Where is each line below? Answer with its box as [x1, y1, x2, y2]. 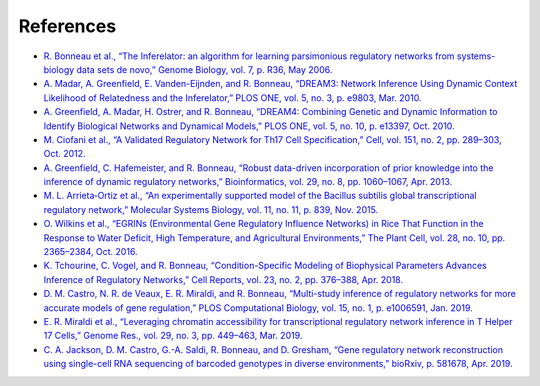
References [18, 15, 117, 37]
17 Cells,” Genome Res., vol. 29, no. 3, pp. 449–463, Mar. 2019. [43, 330, 303, 342]
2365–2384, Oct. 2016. [43, 246, 139, 258]
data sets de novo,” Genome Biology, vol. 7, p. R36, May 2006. [76, 63, 333, 75]
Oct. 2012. [43, 148, 86, 160]
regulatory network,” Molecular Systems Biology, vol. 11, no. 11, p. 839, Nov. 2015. [43, 203, 379, 215]
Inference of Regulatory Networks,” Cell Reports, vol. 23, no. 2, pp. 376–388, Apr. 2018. [43, 273, 404, 285]
